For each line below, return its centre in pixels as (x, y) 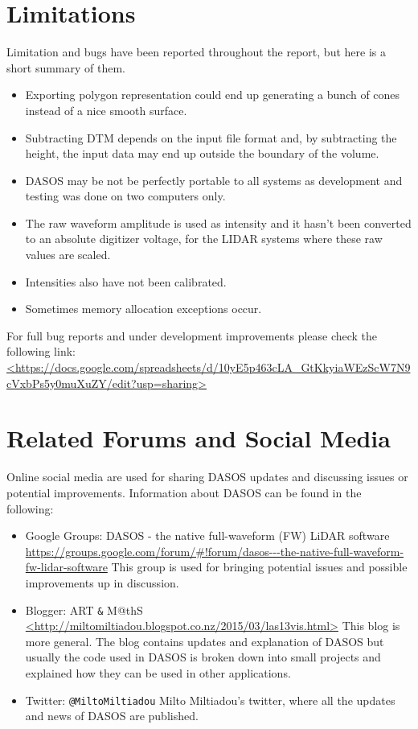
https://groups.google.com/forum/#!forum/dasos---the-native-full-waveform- (215, 551)
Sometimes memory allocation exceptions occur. (143, 309)
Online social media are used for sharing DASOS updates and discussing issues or (207, 477)
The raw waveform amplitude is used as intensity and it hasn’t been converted (218, 222)
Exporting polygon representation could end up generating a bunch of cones (213, 95)
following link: (41, 351)
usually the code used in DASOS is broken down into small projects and (203, 657)
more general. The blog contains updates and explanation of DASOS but (205, 641)
